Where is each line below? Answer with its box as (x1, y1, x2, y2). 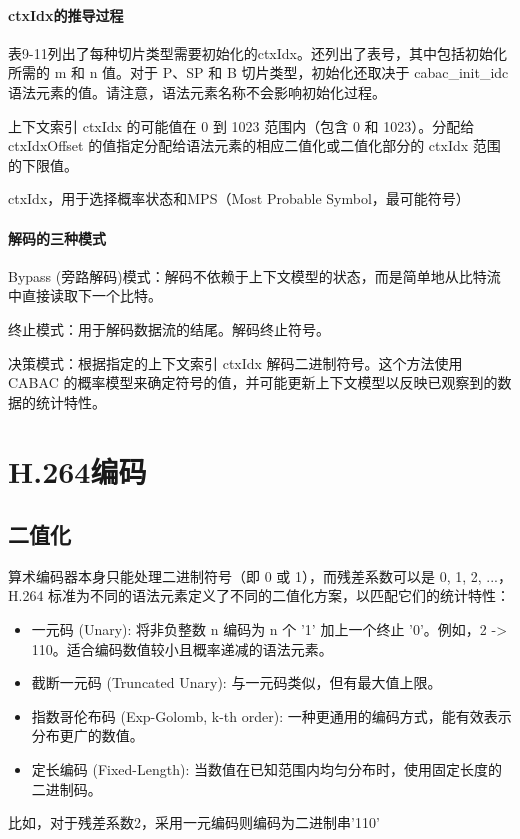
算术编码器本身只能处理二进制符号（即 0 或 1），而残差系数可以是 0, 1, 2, (8, 565, 482, 586)
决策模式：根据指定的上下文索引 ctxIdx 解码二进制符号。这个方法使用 (8, 352, 463, 373)
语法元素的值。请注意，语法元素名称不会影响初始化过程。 (8, 81, 386, 102)
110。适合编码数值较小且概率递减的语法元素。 (31, 638, 333, 659)
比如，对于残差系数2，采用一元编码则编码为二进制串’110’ (8, 812, 380, 833)
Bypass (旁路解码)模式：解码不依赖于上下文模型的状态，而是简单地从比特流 (8, 265, 501, 286)
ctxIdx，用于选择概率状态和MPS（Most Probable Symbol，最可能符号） (8, 188, 470, 209)
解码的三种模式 (8, 227, 106, 248)
